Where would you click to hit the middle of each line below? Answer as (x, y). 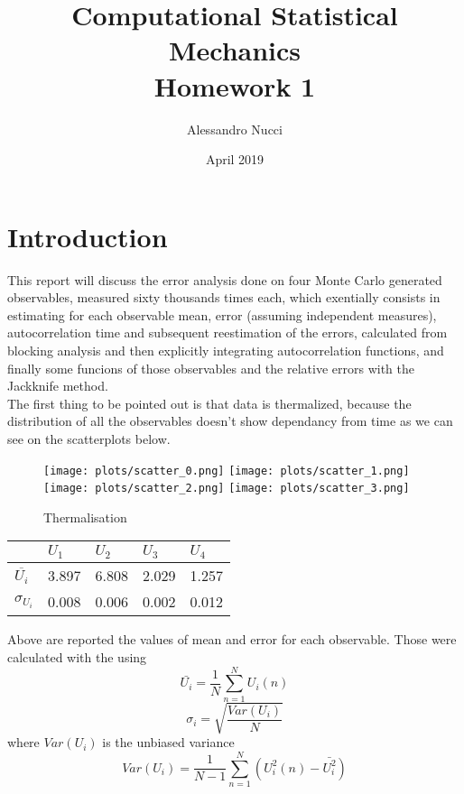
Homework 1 (235, 85)
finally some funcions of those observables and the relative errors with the (211, 368)
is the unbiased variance (168, 742)
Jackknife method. (58, 386)
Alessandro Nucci (235, 129)
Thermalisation (85, 517)
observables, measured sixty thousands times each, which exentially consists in (224, 297)
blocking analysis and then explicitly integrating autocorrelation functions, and (226, 350)
